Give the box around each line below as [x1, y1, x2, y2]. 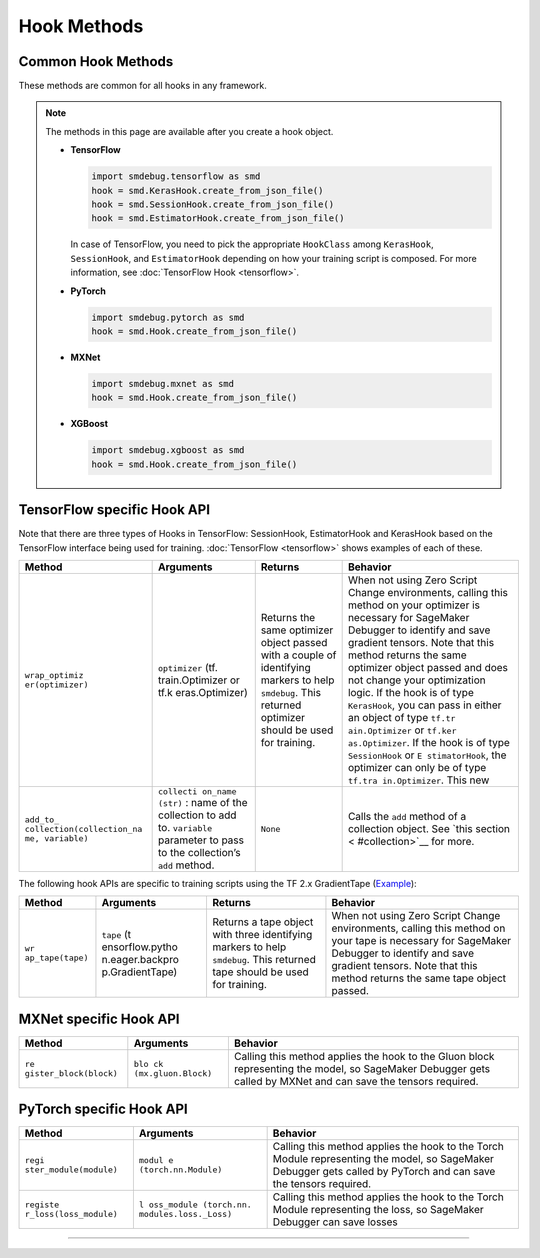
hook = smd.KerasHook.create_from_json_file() [91, 185, 324, 196]
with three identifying [212, 928, 313, 942]
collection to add [157, 808, 237, 822]
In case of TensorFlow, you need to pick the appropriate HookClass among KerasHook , [70, 238, 434, 250]
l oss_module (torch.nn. [138, 1200, 252, 1210]
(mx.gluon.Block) [133, 1068, 213, 1079]
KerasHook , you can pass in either [347, 698, 502, 712]
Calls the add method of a [347, 810, 467, 824]
